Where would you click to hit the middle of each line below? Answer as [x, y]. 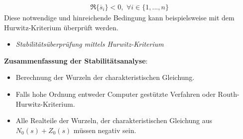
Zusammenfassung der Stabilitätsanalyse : [76, 60]
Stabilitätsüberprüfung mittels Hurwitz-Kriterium [90, 44]
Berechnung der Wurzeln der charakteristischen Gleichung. [105, 77]
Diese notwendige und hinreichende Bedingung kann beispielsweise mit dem [119, 18]
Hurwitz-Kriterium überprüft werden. [61, 27]
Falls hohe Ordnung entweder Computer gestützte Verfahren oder [116, 94]
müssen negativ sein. [105, 130]
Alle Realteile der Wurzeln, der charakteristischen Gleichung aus [114, 120]
